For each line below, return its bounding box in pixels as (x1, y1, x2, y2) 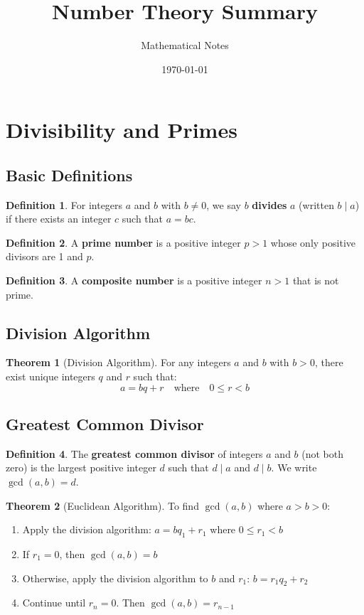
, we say (206, 197, 241, 212)
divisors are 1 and (6, 249, 83, 264)
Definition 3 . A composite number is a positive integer (6, 273, 262, 288)
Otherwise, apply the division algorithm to (22, 570, 208, 585)
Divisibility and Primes (6, 115, 237, 144)
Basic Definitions (6, 164, 133, 186)
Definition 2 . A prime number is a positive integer (6, 235, 241, 250)
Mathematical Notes (141, 38, 229, 53)
